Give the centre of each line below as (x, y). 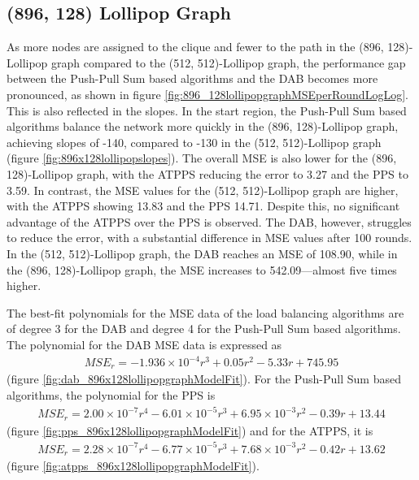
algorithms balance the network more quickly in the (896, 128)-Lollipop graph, (203, 126)
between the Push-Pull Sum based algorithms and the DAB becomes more (192, 78)
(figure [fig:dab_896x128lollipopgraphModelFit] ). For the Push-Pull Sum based (204, 379)
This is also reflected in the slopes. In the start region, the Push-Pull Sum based (207, 110)
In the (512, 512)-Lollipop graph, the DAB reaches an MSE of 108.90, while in (202, 253)
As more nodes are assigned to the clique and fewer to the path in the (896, (195, 47)
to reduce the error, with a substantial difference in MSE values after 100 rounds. (209, 238)
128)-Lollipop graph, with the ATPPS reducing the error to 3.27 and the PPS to (207, 173)
